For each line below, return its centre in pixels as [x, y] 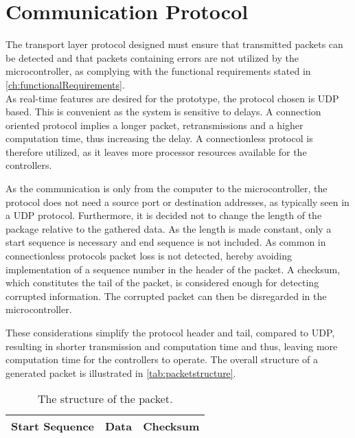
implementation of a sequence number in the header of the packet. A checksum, [173, 269]
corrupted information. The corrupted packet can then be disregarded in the [166, 296]
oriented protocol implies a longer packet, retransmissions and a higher [154, 125]
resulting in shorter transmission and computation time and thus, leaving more [172, 346]
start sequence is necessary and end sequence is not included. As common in [166, 242]
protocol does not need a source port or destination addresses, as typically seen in [177, 201]
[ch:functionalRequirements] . [65, 84]
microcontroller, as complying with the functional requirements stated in [158, 71]
